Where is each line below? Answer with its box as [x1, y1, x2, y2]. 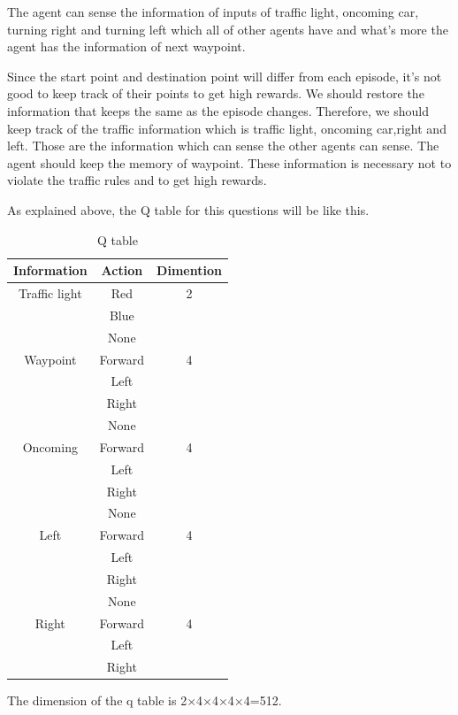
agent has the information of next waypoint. [7, 37, 246, 56]
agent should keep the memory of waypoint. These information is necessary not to [7, 153, 452, 172]
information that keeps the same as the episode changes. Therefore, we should [7, 101, 429, 119]
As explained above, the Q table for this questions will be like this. [7, 200, 370, 219]
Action [101, 261, 143, 280]
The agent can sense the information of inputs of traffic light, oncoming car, [7, 3, 419, 20]
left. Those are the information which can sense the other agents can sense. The [7, 136, 439, 155]
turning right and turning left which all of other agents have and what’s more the [7, 19, 448, 38]
